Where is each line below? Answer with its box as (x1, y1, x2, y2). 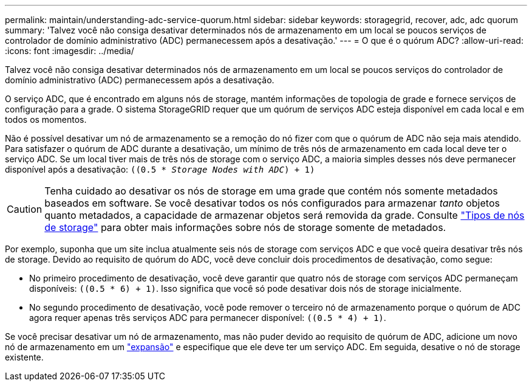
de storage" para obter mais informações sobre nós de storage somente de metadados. (44, 221, 446, 233)
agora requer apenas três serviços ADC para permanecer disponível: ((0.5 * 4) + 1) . (29, 312, 386, 323)
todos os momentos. (5, 114, 87, 125)
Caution (7, 203, 43, 215)
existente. (5, 352, 44, 362)
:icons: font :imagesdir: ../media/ (5, 46, 134, 56)
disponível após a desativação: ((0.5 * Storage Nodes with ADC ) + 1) (5, 164, 315, 174)
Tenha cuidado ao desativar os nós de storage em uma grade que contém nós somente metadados (44, 185, 498, 197)
